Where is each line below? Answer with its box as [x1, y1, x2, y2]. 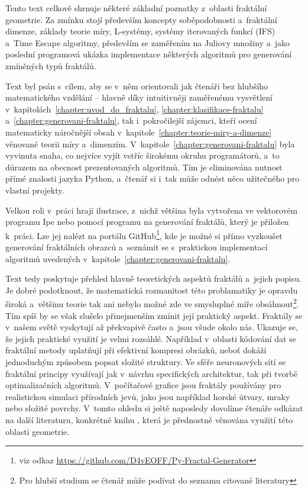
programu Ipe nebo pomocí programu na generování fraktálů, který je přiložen [5, 215, 289, 228]
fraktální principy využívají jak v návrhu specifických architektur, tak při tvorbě [5, 367, 298, 379]
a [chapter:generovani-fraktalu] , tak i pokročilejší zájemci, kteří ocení [5, 114, 257, 127]
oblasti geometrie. [5, 425, 70, 437]
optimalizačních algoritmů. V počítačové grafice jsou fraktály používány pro [5, 379, 281, 391]
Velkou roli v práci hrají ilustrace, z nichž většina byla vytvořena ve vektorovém [5, 204, 298, 216]
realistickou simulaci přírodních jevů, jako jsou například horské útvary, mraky [5, 390, 290, 402]
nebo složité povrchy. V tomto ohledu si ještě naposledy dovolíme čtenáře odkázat [5, 402, 303, 414]
